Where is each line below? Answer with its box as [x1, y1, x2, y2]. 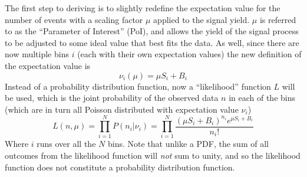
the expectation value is [5, 59, 91, 71]
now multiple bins [5, 48, 69, 60]
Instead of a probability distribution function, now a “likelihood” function [5, 80, 271, 92]
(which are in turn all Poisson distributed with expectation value [5, 103, 239, 115]
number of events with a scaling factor [5, 13, 143, 25]
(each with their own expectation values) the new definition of [77, 48, 302, 60]
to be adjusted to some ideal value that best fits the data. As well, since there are [5, 36, 299, 48]
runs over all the [37, 137, 96, 150]
